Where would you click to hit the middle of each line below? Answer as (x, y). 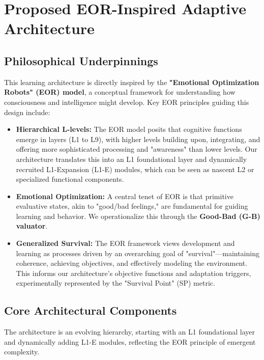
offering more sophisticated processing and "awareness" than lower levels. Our (137, 149)
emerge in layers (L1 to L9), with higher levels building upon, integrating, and (138, 139)
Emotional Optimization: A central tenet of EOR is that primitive (125, 196)
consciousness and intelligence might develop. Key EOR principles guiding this (127, 102)
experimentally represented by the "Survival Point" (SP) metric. (115, 283)
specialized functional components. (70, 179)
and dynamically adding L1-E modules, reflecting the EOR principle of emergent (130, 341)
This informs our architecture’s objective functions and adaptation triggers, (134, 273)
